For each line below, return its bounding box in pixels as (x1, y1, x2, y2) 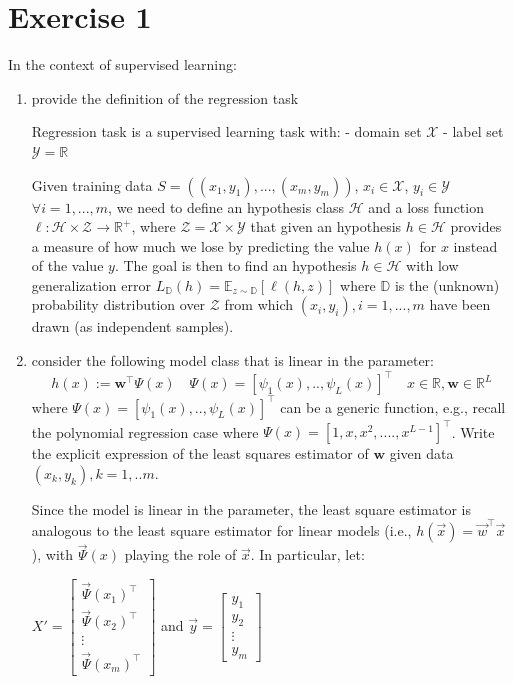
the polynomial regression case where (31, 421, 259, 442)
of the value (31, 255, 104, 276)
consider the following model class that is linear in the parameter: (31, 350, 434, 371)
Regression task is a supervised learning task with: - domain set (31, 121, 422, 142)
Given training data (31, 174, 153, 195)
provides (450, 216, 502, 237)
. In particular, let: (250, 544, 365, 565)
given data (389, 443, 454, 464)
